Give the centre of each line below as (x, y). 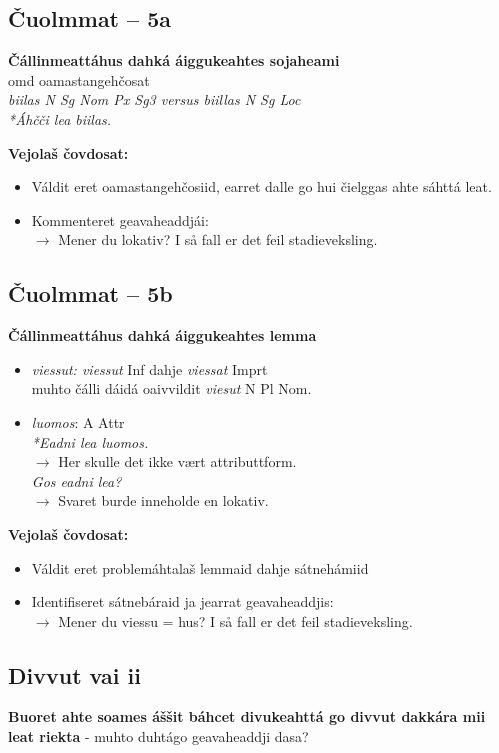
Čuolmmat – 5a (89, 18)
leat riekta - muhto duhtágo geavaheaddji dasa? (158, 736)
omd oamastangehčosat (79, 79)
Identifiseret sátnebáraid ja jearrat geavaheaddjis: (182, 601)
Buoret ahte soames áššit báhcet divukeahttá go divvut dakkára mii (247, 716)
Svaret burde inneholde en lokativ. (163, 500)
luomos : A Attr (78, 421)
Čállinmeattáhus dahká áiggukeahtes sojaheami (174, 60)
